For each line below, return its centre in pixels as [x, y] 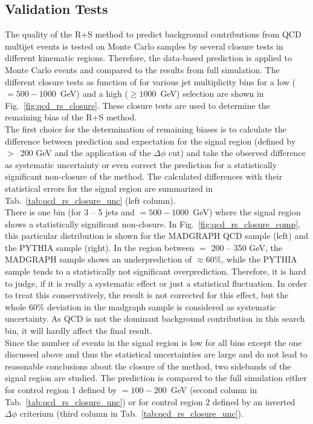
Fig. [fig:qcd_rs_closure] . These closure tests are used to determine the [137, 105]
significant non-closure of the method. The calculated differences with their [144, 176]
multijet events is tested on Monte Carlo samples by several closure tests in [144, 46]
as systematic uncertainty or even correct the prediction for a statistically [141, 164]
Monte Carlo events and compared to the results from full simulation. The [142, 69]
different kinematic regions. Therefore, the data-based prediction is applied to [148, 58]
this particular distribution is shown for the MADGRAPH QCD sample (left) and [156, 236]
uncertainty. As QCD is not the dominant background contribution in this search [155, 318]
